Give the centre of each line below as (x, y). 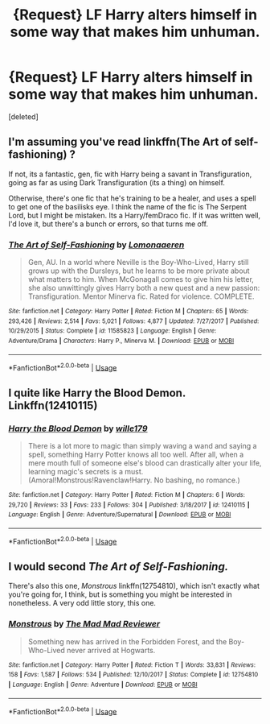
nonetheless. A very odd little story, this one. (82, 603)
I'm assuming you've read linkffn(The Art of (120, 142)
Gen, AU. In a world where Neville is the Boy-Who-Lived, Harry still (138, 263)
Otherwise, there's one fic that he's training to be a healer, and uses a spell (132, 198)
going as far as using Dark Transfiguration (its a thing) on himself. (117, 182)
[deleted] (23, 116)
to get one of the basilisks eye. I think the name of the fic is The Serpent (128, 206)
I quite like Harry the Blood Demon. (97, 393)
